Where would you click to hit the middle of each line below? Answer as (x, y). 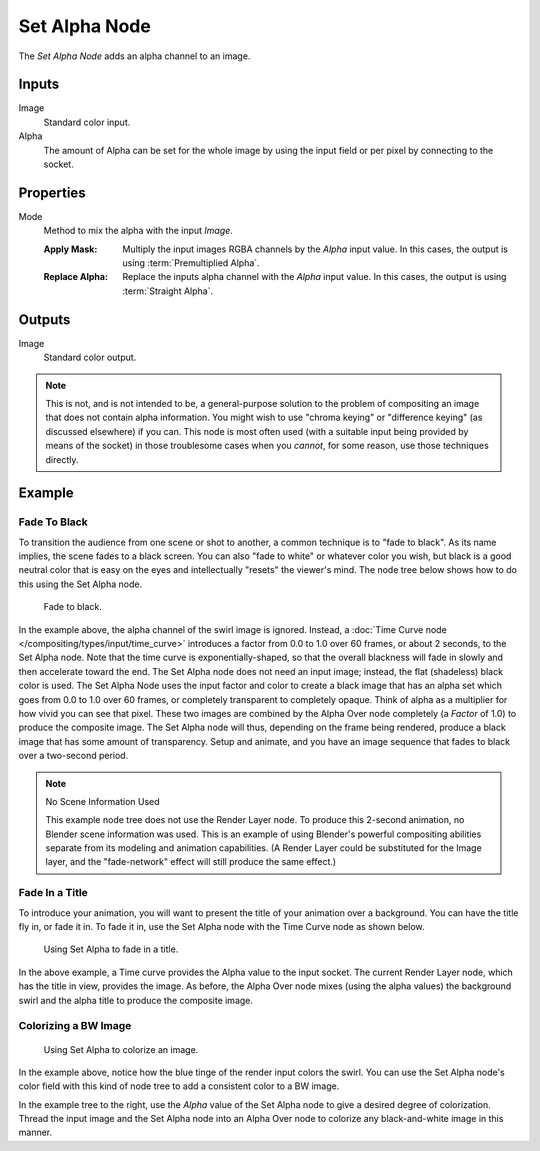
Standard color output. (90, 357)
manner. (35, 1132)
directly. (62, 459)
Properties (52, 192)
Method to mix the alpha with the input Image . (138, 231)
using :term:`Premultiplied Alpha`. (191, 263)
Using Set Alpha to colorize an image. (121, 1049)
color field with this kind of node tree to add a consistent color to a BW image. (179, 1086)
